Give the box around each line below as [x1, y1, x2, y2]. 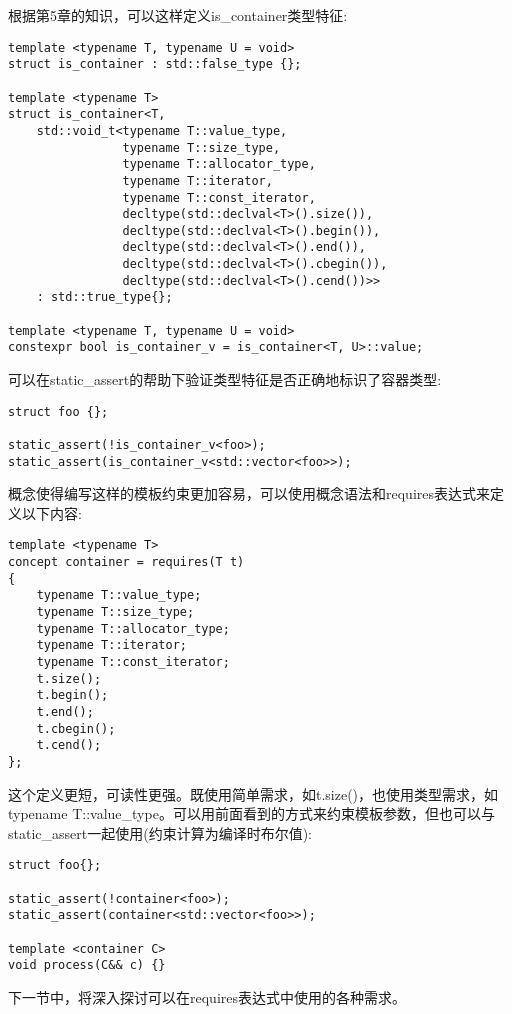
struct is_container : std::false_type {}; [8, 57, 302, 72]
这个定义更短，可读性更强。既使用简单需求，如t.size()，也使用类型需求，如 [8, 783, 499, 804]
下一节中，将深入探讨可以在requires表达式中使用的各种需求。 [8, 987, 406, 1008]
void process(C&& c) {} [8, 958, 166, 973]
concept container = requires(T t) [8, 555, 245, 570]
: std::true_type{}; [36, 290, 173, 305]
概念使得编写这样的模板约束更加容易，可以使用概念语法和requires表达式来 [8, 483, 490, 504]
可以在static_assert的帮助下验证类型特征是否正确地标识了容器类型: [8, 369, 442, 390]
